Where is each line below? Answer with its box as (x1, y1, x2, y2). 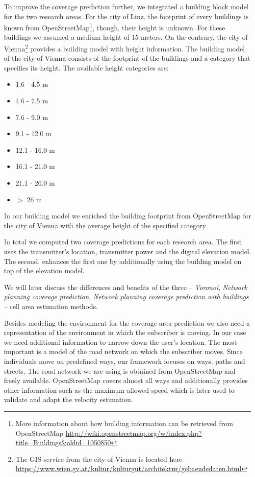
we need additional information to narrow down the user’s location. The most (4, 336, 237, 347)
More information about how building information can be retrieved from (15, 418, 233, 428)
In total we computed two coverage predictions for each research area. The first (4, 237, 242, 247)
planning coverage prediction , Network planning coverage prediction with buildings (4, 291, 249, 302)
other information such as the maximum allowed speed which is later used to (4, 384, 235, 395)
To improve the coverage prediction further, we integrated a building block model (4, 1, 249, 11)
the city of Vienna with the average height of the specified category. (4, 220, 207, 230)
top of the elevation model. (4, 265, 85, 276)
